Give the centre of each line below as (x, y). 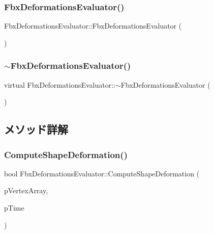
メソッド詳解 (36, 129)
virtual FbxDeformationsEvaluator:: (60, 84)
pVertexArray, (26, 190)
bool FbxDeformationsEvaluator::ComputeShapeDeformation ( (102, 173)
